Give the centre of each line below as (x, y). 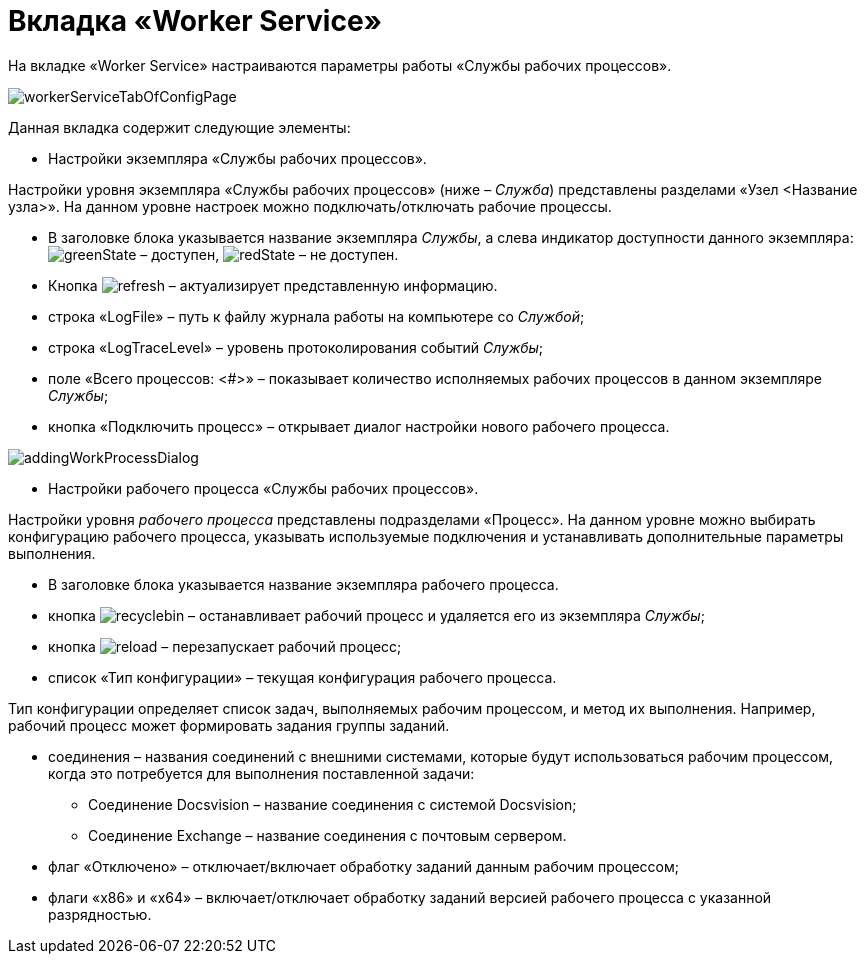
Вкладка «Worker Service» (195, 21)
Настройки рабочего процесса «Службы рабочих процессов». (263, 488)
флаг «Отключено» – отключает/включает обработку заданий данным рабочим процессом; (363, 866)
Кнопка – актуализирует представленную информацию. (273, 285)
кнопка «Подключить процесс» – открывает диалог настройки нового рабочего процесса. (359, 426)
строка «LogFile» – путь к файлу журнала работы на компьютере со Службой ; (316, 316)
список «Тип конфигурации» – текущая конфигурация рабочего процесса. (302, 677)
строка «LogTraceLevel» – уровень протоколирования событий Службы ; (296, 347)
